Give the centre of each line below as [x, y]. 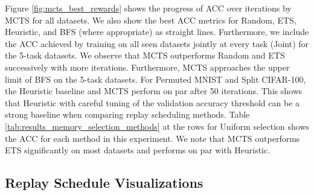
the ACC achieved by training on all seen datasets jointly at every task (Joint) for [157, 43]
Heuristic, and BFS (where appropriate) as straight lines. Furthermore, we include [157, 32]
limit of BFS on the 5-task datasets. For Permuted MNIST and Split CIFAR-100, [155, 79]
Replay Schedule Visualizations [104, 183]
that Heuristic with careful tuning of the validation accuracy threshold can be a [152, 102]
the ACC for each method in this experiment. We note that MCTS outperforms [152, 138]
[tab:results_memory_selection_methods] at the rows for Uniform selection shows [157, 126]
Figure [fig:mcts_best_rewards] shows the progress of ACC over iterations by [148, 8]
